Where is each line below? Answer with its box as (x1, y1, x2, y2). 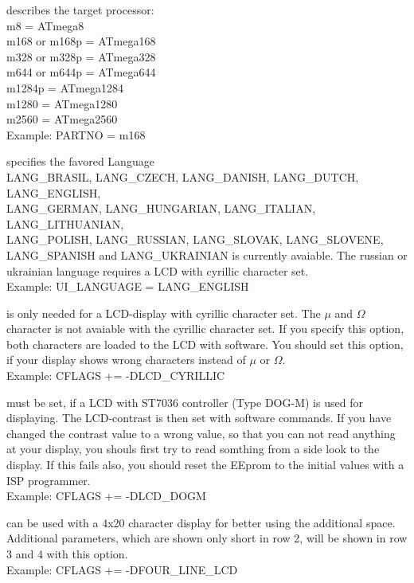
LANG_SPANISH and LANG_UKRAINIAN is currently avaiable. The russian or (6, 246, 408, 263)
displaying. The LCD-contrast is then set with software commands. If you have (6, 409, 392, 426)
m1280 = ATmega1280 (6, 95, 118, 112)
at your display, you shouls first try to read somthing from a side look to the (6, 440, 380, 457)
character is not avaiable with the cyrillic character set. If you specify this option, (6, 320, 404, 337)
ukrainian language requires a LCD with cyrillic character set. (6, 262, 309, 279)
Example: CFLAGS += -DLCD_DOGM (6, 487, 206, 504)
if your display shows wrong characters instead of (6, 351, 246, 368)
